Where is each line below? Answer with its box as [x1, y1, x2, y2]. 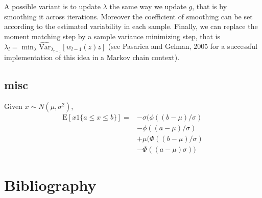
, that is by [192, 1, 227, 11]
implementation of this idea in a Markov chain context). [4, 52, 180, 62]
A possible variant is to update [4, 1, 101, 11]
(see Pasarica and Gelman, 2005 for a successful [108, 41, 257, 51]
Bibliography [4, 175, 97, 195]
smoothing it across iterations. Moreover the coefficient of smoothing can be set [4, 11, 253, 21]
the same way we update [109, 1, 186, 11]
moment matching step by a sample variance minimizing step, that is [4, 31, 221, 41]
